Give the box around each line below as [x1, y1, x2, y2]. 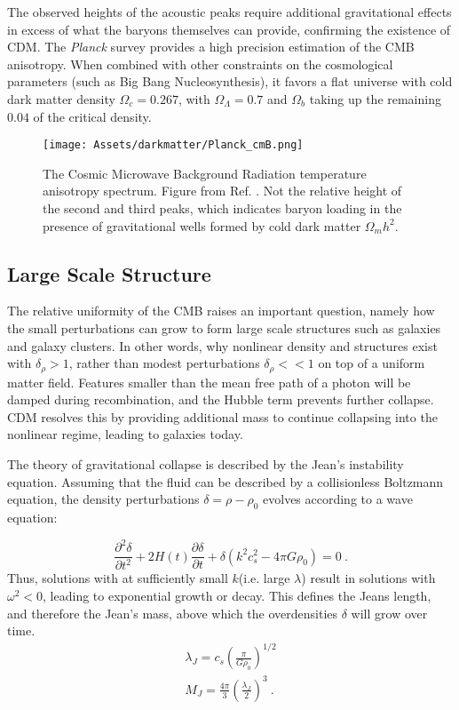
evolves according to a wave [263, 490, 413, 508]
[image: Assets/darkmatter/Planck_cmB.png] [43, 139, 304, 152]
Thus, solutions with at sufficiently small [7, 569, 228, 587]
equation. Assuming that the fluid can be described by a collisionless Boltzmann [7, 472, 444, 491]
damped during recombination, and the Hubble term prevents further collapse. [7, 390, 434, 409]
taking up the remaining [309, 89, 441, 108]
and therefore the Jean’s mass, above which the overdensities [7, 603, 338, 622]
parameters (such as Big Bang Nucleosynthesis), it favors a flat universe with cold [7, 72, 453, 91]
